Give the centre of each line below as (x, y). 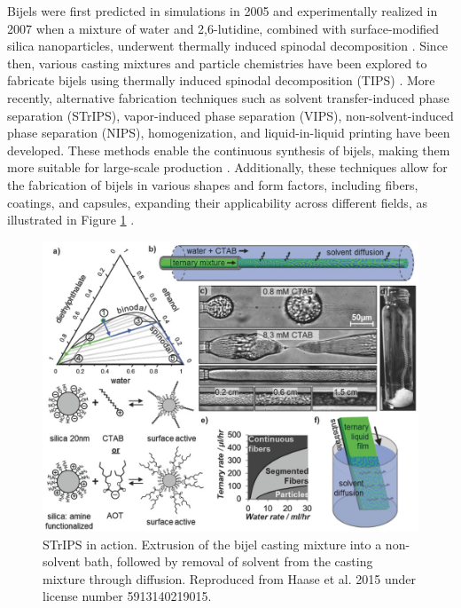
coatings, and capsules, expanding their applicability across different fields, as (217, 202)
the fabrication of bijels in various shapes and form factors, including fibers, (213, 184)
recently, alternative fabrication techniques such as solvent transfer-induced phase (228, 97)
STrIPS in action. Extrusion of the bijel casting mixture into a (212, 544)
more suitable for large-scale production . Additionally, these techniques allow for (227, 167)
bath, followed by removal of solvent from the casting (229, 561)
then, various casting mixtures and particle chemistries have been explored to (217, 63)
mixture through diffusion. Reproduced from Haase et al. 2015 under (229, 578)
